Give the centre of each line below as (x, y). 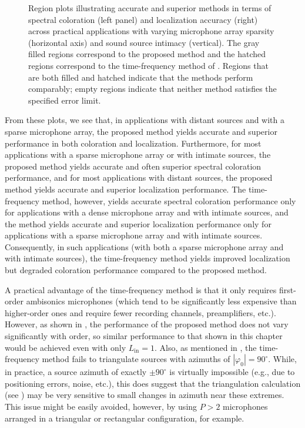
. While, (282, 359)
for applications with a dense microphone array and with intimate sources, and (147, 212)
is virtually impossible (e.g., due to (232, 372)
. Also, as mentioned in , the (205, 347)
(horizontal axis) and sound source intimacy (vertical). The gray (144, 42)
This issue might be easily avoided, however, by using (101, 406)
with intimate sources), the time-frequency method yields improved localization (148, 258)
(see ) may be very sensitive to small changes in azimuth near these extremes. (145, 395)
